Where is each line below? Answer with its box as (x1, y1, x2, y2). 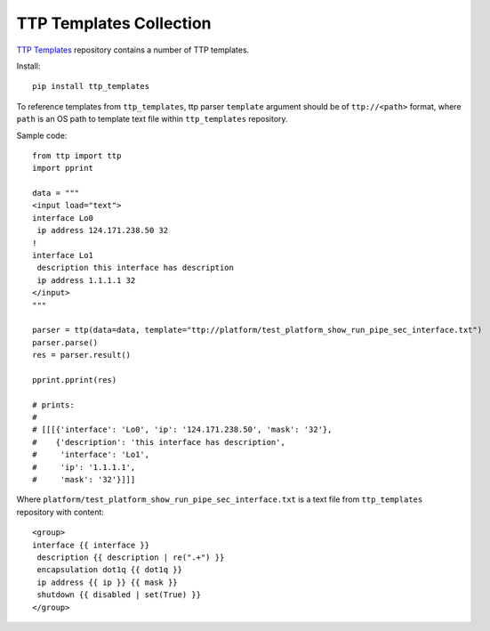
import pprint (32, 163, 93, 174)
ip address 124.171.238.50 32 (36, 225, 169, 236)
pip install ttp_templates (32, 81, 150, 92)
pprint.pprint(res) (32, 375, 117, 384)
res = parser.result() (32, 350, 132, 360)
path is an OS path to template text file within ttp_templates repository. (16, 114, 288, 125)
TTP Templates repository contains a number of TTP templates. (16, 44, 250, 55)
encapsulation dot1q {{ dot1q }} (36, 565, 182, 575)
